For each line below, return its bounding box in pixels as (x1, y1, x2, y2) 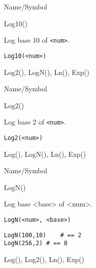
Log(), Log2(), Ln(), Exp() (4, 254, 84, 264)
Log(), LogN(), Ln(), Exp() (4, 148, 86, 159)
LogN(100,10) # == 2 (4, 231, 82, 239)
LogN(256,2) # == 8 (4, 240, 67, 247)
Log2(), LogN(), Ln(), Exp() (4, 67, 90, 77)
